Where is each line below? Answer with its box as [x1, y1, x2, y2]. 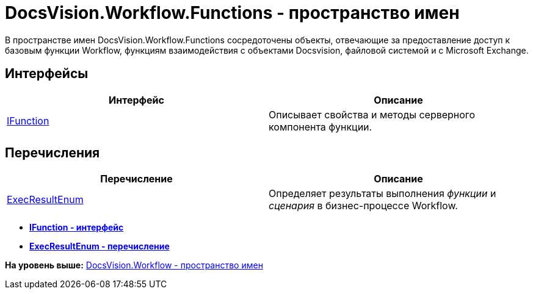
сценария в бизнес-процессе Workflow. [269, 199, 458, 212]
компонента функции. [269, 120, 372, 133]
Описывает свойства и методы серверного [269, 108, 476, 121]
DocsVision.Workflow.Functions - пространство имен [5, 2, 460, 23]
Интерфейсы [5, 66, 89, 82]
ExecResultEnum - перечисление [29, 241, 170, 252]
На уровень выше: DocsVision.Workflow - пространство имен [5, 260, 263, 271]
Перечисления [5, 145, 100, 161]
